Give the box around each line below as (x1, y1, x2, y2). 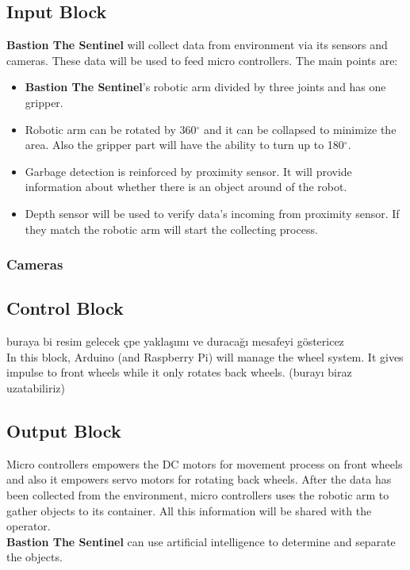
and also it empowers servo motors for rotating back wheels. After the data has (6, 471, 392, 488)
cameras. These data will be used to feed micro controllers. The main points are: (6, 52, 398, 68)
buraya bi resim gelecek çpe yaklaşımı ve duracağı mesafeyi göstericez (6, 333, 344, 350)
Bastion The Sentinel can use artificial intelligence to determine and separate (6, 533, 396, 549)
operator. (6, 518, 51, 534)
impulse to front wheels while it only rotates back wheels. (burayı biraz (6, 364, 352, 381)
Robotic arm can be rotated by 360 (25, 121, 197, 137)
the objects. (6, 549, 63, 565)
